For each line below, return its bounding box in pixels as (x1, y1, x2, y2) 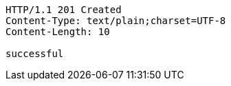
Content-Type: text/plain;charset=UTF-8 (5, 15, 226, 26)
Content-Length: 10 (5, 26, 110, 37)
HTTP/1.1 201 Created (5, 4, 122, 15)
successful (5, 48, 64, 59)
